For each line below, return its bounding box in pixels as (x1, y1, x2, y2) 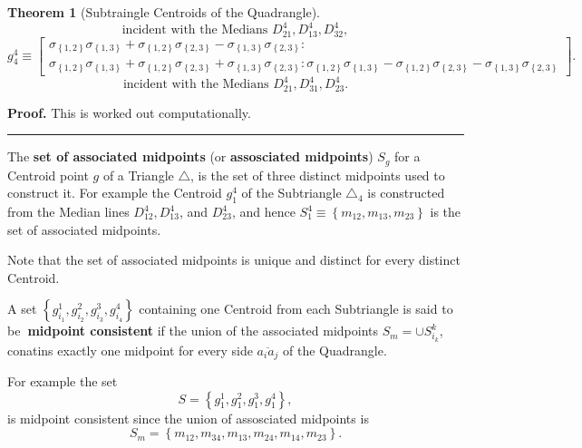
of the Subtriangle (241, 183, 342, 202)
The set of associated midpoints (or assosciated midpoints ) (7, 147, 373, 166)
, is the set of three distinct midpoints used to (189, 165, 445, 184)
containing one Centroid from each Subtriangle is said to (139, 299, 453, 318)
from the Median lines (7, 202, 130, 221)
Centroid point (7, 165, 89, 184)
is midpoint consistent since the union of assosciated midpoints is (7, 408, 369, 427)
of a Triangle (102, 165, 174, 184)
